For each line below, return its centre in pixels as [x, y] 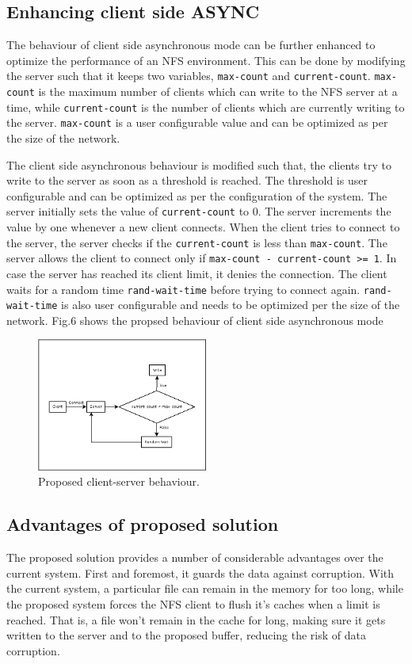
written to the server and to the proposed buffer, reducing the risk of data [186, 635]
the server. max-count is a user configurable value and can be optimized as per [197, 122]
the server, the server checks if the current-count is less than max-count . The [197, 242]
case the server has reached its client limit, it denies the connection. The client [197, 273]
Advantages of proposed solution [143, 524]
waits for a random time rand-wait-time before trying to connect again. [183, 289]
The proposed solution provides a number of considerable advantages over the [195, 557]
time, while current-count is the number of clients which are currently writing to [206, 107]
